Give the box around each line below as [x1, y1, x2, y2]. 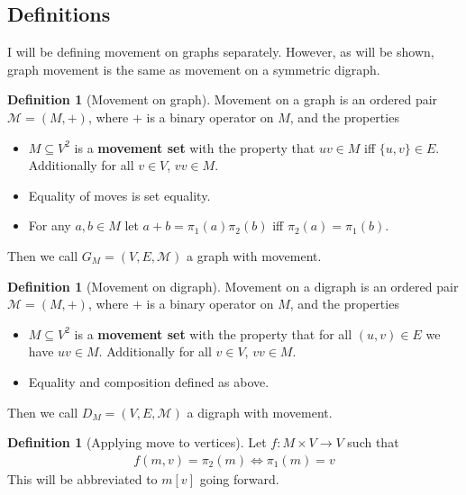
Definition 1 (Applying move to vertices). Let [7, 433, 267, 452]
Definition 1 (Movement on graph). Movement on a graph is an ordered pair [7, 90, 438, 109]
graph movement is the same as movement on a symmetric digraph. [7, 59, 380, 78]
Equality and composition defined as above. [28, 372, 270, 391]
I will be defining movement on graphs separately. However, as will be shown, [7, 42, 434, 61]
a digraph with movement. [187, 402, 333, 421]
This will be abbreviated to [7, 469, 158, 488]
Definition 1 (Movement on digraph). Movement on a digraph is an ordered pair [7, 276, 459, 295]
